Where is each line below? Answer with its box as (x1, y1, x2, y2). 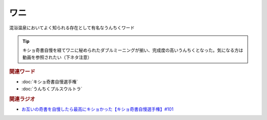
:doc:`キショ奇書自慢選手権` (21, 79, 79, 85)
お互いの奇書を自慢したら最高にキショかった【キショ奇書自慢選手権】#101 (21, 106, 174, 112)
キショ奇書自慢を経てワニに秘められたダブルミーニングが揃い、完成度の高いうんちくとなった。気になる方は (22, 47, 243, 53)
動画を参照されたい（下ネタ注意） (22, 54, 92, 60)
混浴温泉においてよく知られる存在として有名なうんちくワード (9, 25, 135, 31)
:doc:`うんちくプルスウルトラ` (21, 85, 83, 91)
